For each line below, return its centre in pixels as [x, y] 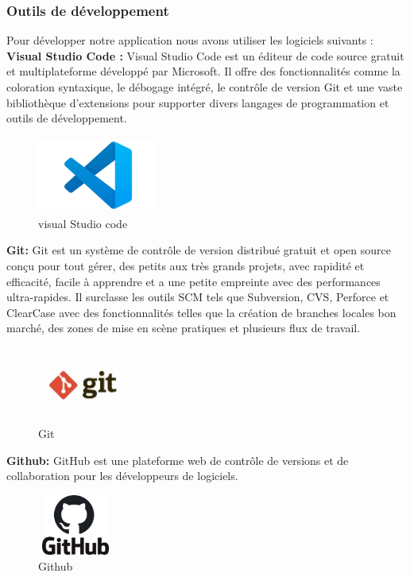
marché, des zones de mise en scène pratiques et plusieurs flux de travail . [184, 328]
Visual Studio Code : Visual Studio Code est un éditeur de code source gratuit [205, 55]
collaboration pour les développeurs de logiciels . [122, 476]
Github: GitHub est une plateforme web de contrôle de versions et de [178, 460]
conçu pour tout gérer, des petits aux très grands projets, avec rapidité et [186, 266]
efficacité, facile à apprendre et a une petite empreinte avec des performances [193, 281]
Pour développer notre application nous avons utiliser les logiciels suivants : [190, 40]
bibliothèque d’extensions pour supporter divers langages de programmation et [198, 102]
